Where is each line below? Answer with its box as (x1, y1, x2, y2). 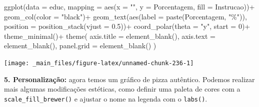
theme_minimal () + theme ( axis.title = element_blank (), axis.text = (4, 30, 215, 41)
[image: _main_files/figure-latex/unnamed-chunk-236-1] (4, 59, 194, 67)
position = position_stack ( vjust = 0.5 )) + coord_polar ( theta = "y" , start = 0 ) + (4, 21, 250, 31)
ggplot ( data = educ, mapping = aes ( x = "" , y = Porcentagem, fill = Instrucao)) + (4, 1, 255, 11)
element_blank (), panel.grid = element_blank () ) (4, 40, 156, 51)
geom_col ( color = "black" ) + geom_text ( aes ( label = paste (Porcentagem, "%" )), (4, 11, 247, 21)
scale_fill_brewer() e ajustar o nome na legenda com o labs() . (4, 93, 207, 104)
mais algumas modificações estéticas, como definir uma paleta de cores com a (4, 84, 240, 94)
